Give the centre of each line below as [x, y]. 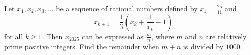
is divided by [203, 46]
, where [163, 36]
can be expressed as [113, 36]
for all [14, 36]
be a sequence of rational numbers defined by [127, 8]
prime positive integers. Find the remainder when [82, 46]
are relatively [226, 36]
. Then [52, 36]
